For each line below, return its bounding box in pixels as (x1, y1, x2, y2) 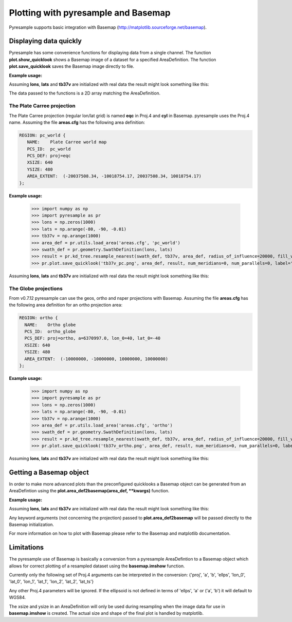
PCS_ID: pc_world (27, 146, 71, 152)
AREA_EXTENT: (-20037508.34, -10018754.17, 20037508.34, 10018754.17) (27, 174, 202, 179)
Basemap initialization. (9, 522, 55, 527)
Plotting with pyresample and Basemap (9, 7, 171, 18)
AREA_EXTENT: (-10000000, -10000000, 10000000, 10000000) (24, 356, 168, 362)
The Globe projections (9, 285, 63, 292)
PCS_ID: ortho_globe (24, 329, 76, 334)
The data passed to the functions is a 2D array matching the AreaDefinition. (9, 90, 161, 96)
